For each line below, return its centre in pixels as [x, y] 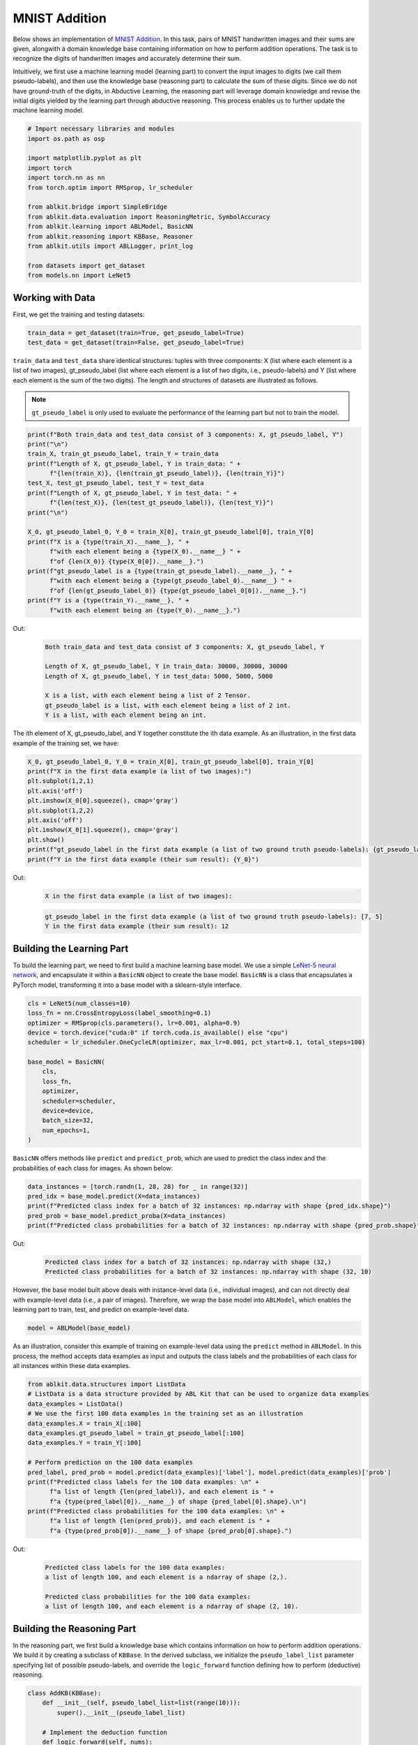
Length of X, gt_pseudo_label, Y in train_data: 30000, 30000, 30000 [166, 666]
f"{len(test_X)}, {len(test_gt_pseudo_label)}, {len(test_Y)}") [162, 503]
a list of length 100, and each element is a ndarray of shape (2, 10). [172, 1606]
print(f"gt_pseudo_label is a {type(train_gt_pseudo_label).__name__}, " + [160, 571]
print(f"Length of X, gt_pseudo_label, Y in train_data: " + [134, 463]
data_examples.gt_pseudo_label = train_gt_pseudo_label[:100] [136, 1433]
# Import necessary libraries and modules [101, 129]
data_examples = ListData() [75, 1404]
